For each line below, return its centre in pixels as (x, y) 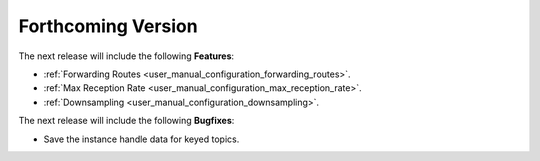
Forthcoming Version (108, 26)
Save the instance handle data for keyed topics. (141, 139)
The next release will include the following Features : (126, 56)
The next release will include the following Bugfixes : (126, 121)
